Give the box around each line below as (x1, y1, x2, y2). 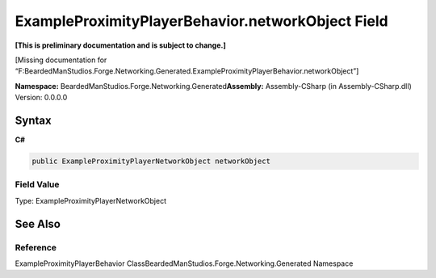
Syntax (15, 113, 52, 127)
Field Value (15, 179, 60, 190)
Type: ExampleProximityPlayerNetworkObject (15, 196, 167, 205)
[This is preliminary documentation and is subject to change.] (15, 40, 226, 50)
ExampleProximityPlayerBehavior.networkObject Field (15, 12, 388, 30)
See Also (15, 217, 61, 230)
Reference (15, 242, 57, 253)
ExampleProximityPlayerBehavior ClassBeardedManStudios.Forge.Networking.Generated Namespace (15, 259, 354, 268)
